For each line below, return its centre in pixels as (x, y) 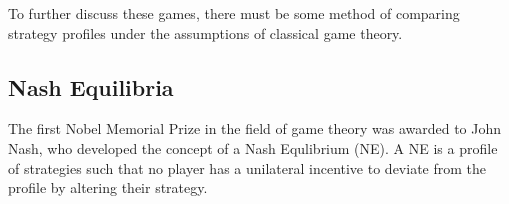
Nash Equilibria (91, 86)
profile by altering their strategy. (108, 187)
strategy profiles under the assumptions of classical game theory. (205, 32)
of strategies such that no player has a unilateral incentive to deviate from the (247, 167)
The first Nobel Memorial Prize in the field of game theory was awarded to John (255, 128)
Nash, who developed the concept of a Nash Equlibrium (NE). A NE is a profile (253, 147)
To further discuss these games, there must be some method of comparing (234, 13)
